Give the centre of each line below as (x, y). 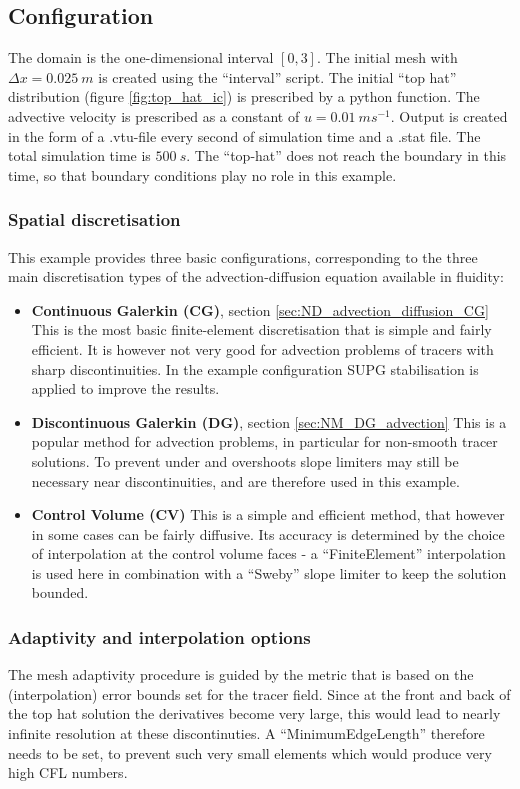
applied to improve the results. (125, 388)
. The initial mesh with (387, 57)
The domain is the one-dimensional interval (141, 57)
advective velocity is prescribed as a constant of (154, 115)
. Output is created (449, 115)
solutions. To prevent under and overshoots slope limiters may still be (245, 460)
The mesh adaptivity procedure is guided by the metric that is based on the (241, 674)
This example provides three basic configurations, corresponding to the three (243, 256)
